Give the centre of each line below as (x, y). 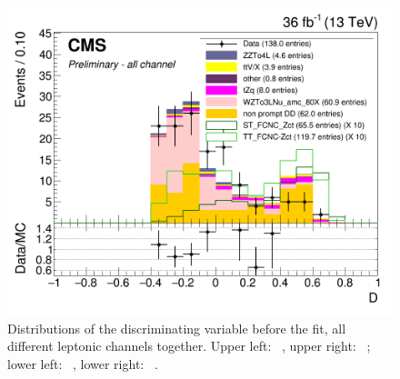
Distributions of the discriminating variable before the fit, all (177, 328)
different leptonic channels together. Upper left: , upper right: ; (189, 346)
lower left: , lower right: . (83, 363)
